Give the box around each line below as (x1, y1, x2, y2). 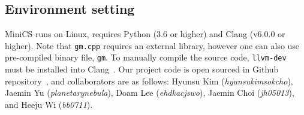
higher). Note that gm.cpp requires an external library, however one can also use (5, 39, 300, 52)
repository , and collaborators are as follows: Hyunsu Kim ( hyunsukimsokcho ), (5, 74, 293, 87)
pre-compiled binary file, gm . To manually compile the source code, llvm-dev (5, 51, 287, 63)
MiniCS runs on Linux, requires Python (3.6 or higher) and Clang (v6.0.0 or (5, 28, 285, 40)
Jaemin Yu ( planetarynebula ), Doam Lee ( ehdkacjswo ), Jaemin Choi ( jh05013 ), (5, 86, 294, 99)
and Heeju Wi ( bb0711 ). (5, 98, 93, 110)
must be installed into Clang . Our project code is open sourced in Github (5, 63, 279, 75)
